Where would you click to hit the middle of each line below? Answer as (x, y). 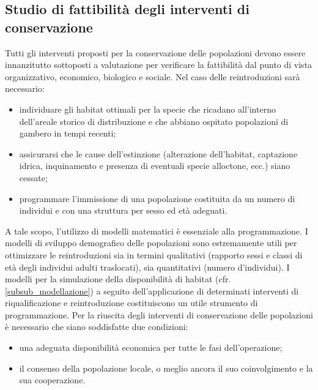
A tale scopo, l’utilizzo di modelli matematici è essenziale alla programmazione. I (157, 231)
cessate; (33, 177)
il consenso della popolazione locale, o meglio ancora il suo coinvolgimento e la (166, 368)
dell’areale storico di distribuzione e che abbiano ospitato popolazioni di (154, 121)
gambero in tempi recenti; (68, 133)
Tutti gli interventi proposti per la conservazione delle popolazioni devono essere (155, 52)
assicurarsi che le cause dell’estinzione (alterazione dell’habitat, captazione (158, 153)
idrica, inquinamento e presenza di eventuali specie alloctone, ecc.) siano (155, 166)
